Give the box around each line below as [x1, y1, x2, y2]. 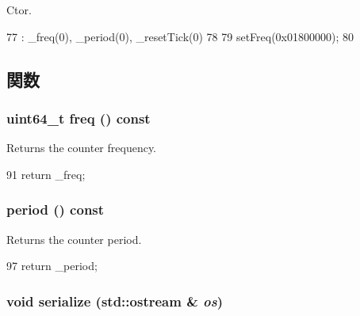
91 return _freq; [6, 166, 86, 182]
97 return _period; [6, 257, 98, 274]
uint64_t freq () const [6, 108, 151, 128]
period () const [6, 200, 105, 219]
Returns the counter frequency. [6, 139, 157, 156]
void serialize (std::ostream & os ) [6, 291, 224, 310]
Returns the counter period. [6, 230, 142, 247]
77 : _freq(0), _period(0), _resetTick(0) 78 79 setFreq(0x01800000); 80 [6, 28, 354, 44]
